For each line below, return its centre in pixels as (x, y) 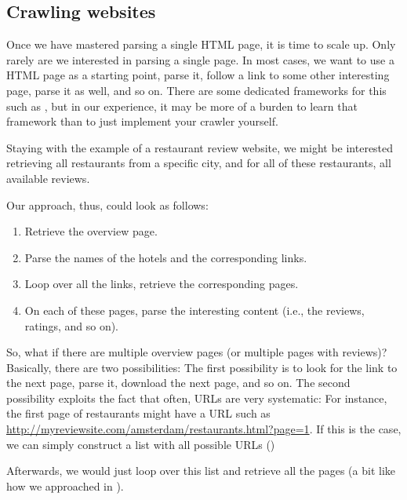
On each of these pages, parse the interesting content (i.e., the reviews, (194, 310)
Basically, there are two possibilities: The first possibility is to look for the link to (202, 367)
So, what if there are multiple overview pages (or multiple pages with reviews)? (197, 352)
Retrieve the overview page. (91, 231)
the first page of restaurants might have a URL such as (138, 413)
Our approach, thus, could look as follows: (107, 204)
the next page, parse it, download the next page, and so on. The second (178, 383)
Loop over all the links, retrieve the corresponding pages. (162, 284)
